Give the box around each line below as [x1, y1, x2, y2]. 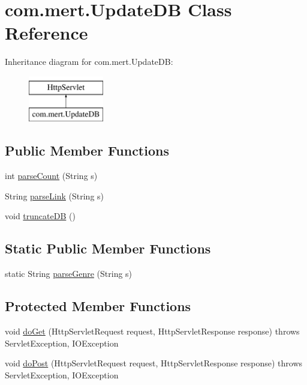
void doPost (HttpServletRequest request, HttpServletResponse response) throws [5, 357, 303, 369]
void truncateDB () [5, 210, 76, 222]
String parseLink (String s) [5, 189, 104, 202]
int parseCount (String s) [5, 169, 98, 182]
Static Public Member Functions [5, 239, 211, 258]
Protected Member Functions [5, 297, 191, 315]
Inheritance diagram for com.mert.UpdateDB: [5, 55, 173, 68]
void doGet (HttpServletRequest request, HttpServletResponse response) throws [5, 325, 300, 338]
